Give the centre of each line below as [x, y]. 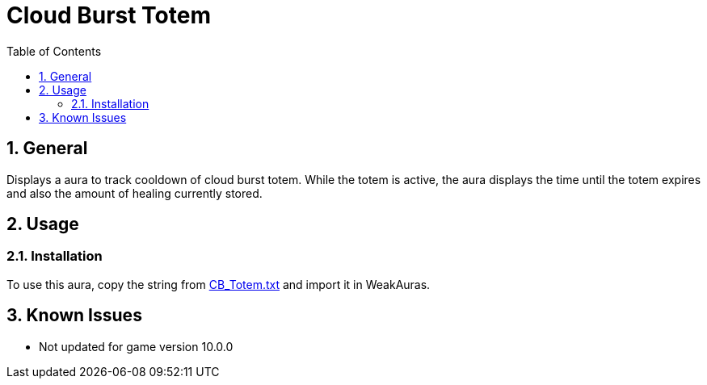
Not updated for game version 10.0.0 [136, 346]
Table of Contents [54, 51]
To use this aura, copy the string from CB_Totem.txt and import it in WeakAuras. [219, 284]
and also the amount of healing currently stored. [135, 193]
